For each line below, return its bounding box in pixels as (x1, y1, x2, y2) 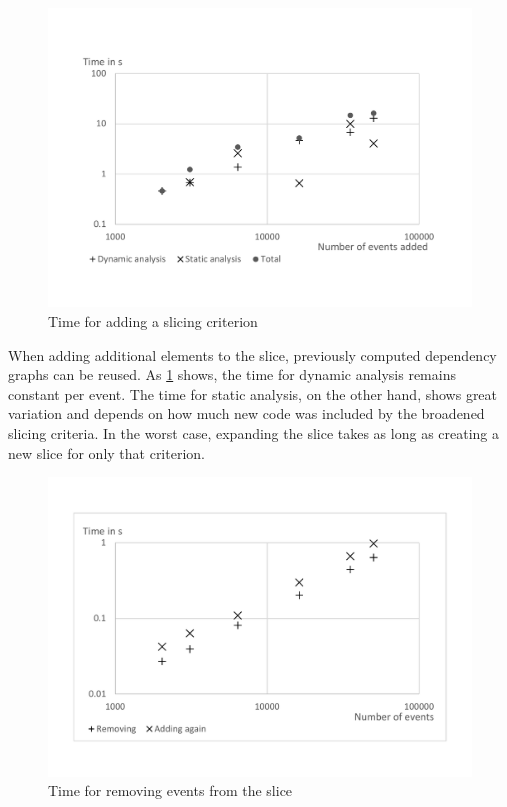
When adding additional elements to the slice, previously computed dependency (8, 344, 497, 365)
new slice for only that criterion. (8, 442, 205, 463)
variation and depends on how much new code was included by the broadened (8, 403, 485, 424)
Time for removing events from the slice (48, 780, 293, 801)
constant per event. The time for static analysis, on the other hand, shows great (8, 383, 498, 404)
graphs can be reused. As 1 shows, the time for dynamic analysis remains (8, 364, 456, 385)
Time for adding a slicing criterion (48, 310, 258, 331)
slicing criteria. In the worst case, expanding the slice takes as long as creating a (8, 422, 500, 443)
